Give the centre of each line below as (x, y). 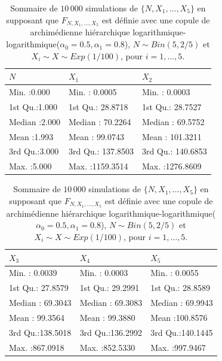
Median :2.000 (35, 121)
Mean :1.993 (31, 136)
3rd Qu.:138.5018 (40, 332)
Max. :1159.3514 (98, 166)
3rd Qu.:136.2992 (111, 332)
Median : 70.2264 (100, 121)
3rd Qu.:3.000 (34, 151)
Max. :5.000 (30, 166)
